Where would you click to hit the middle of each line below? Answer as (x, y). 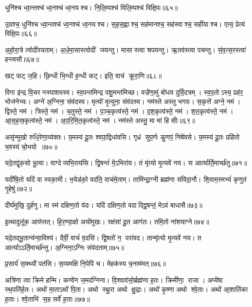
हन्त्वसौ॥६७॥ (22, 59)
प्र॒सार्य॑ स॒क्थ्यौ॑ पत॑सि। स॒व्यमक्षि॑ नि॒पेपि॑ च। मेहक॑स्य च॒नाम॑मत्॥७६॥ (85, 263)
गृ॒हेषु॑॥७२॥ (18, 189)
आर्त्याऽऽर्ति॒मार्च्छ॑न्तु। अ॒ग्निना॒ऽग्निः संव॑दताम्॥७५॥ (65, 247)
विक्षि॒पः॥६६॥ (21, 33)
